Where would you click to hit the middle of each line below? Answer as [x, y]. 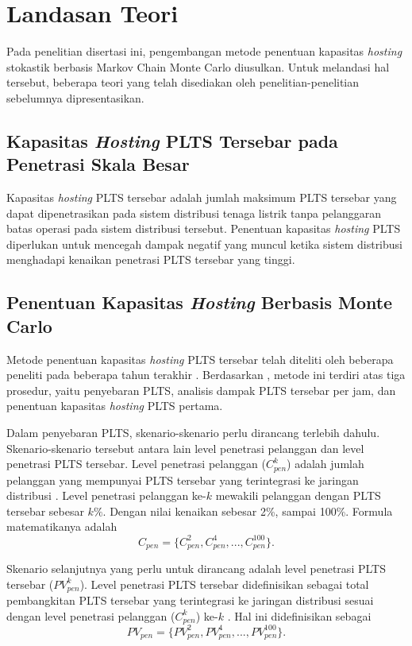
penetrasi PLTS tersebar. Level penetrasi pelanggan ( [136, 464]
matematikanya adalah [62, 526]
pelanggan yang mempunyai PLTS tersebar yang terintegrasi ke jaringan [183, 480]
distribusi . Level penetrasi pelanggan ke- [106, 495]
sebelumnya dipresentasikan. [75, 97]
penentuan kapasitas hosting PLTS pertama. [115, 406]
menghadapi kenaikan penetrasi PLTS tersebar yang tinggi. [151, 259]
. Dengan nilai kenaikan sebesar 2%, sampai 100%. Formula [248, 511]
